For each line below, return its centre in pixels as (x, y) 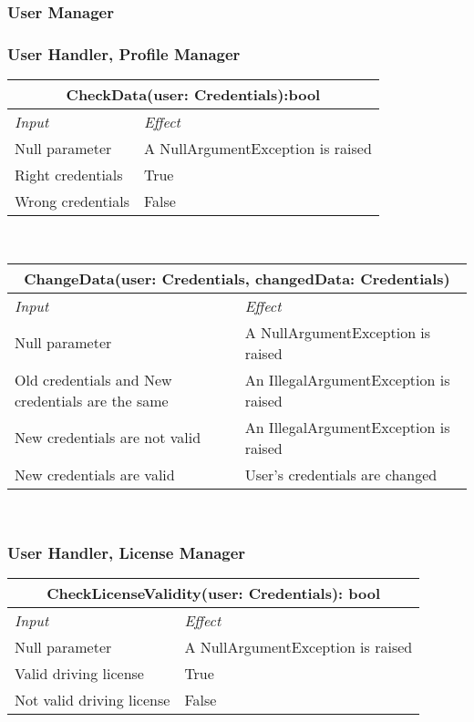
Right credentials (69, 175)
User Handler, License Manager (127, 553)
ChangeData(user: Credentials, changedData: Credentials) (237, 278)
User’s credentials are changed (341, 474)
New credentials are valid (95, 474)
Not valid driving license (93, 700)
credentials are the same (92, 400)
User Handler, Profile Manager (124, 53)
